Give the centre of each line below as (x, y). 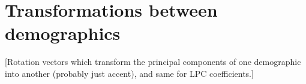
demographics (63, 33)
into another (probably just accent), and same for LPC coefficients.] (129, 73)
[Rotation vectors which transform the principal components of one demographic (153, 62)
